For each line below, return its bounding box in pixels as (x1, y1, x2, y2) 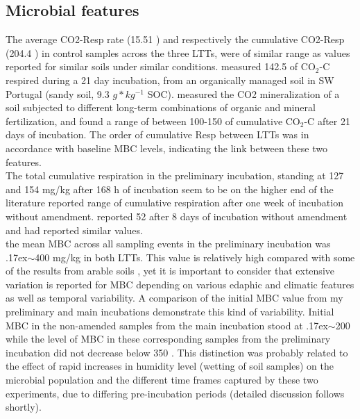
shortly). (6, 400, 42, 414)
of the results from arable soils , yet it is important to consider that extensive (6, 263, 334, 278)
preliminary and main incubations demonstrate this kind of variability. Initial (6, 304, 334, 319)
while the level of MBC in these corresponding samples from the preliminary (6, 331, 331, 346)
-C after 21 (304, 113, 350, 128)
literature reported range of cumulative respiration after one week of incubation (6, 195, 343, 210)
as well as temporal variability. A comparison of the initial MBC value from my (6, 290, 343, 305)
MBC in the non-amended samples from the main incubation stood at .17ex (6, 318, 328, 332)
